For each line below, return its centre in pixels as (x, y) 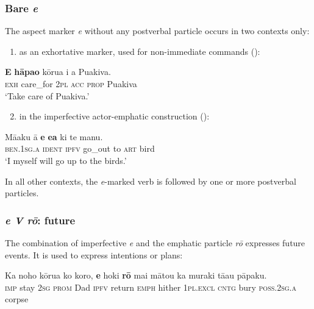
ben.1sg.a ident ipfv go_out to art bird (80, 148)
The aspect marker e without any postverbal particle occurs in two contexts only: (157, 31)
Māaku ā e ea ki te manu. (54, 136)
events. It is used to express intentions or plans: (94, 254)
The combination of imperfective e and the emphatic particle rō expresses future (155, 242)
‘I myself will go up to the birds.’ (66, 160)
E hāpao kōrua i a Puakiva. (58, 72)
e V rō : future (40, 220)
